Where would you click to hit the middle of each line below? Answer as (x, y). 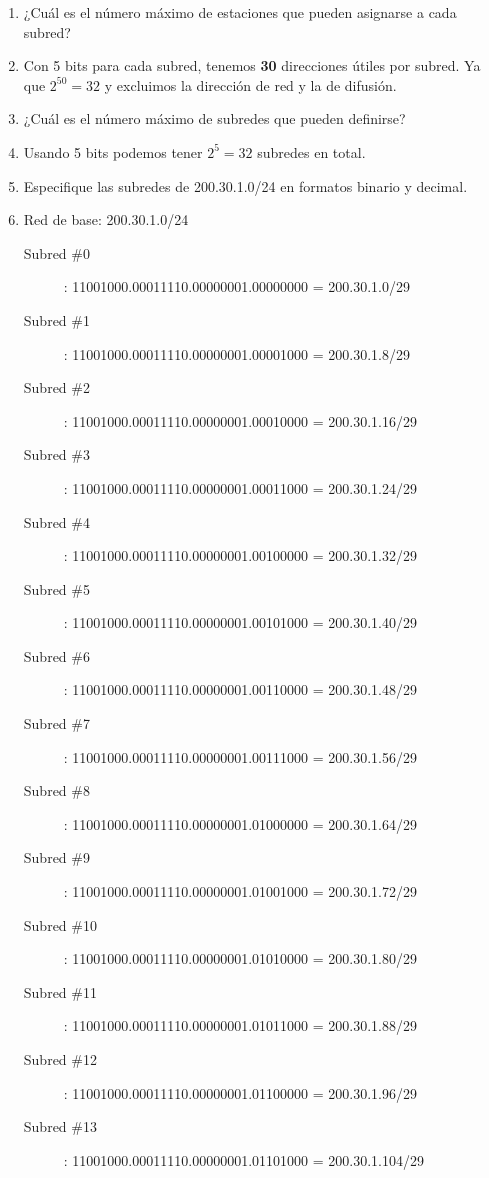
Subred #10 (60, 924)
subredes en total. (311, 151)
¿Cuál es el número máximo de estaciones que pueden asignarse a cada (240, 12)
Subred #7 (56, 723)
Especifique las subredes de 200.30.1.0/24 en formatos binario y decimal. (245, 185)
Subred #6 (56, 655)
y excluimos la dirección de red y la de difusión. (250, 84)
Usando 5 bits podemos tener (113, 151)
